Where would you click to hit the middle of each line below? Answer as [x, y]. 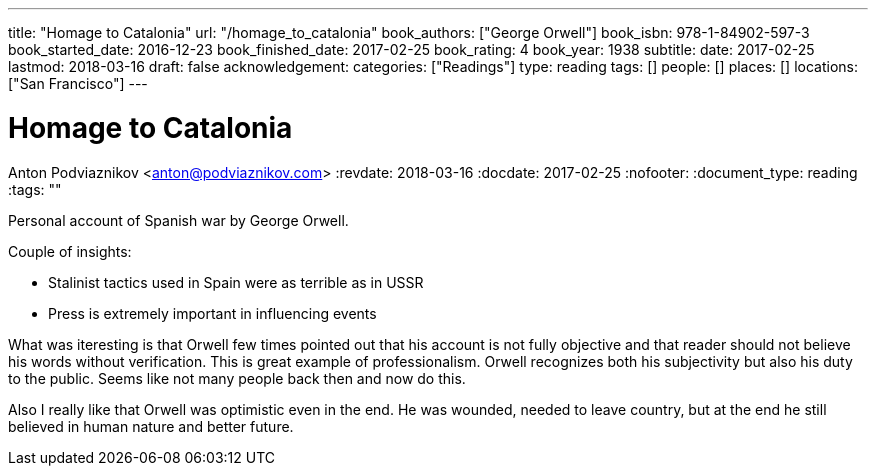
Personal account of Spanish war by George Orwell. [178, 220]
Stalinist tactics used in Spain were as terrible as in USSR [236, 282]
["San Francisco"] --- [78, 83]
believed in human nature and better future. [151, 426]
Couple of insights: [70, 251]
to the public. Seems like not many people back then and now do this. [237, 378]
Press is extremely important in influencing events [212, 313]
